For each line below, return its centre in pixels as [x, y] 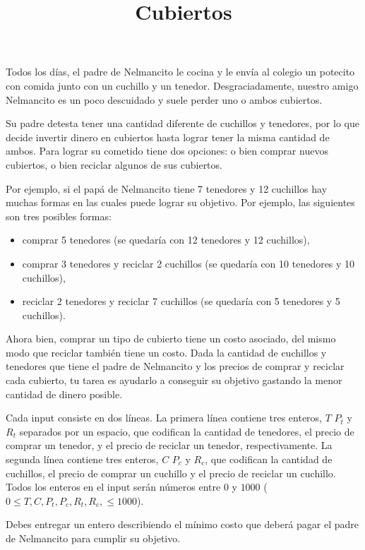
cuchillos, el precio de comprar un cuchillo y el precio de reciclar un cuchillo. [171, 473]
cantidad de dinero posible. [64, 394]
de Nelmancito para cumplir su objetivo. [93, 538]
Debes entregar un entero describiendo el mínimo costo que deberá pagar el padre [182, 524]
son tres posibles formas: [59, 216]
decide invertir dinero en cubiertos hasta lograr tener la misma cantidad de [168, 137]
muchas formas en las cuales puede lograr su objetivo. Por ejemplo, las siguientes [180, 202]
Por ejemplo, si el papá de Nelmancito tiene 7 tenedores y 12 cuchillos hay [167, 188]
